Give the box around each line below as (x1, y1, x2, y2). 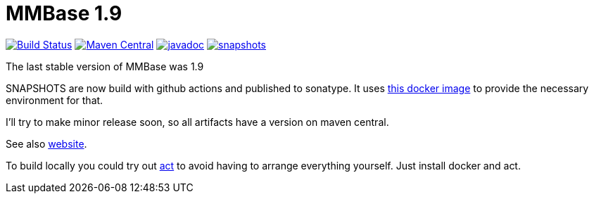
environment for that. (6, 94, 103, 106)
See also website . (6, 137, 87, 150)
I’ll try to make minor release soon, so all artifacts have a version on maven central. (6, 115, 389, 128)
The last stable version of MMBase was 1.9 (6, 60, 204, 72)
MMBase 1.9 (6, 1, 122, 25)
